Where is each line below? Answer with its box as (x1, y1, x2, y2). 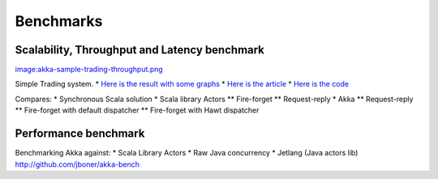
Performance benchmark (15, 126, 145, 141)
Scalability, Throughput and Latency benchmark (15, 43, 265, 57)
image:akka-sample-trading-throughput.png (15, 65, 164, 75)
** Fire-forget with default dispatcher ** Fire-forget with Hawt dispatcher (15, 105, 260, 115)
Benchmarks (15, 12, 103, 30)
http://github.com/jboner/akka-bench (15, 159, 140, 169)
